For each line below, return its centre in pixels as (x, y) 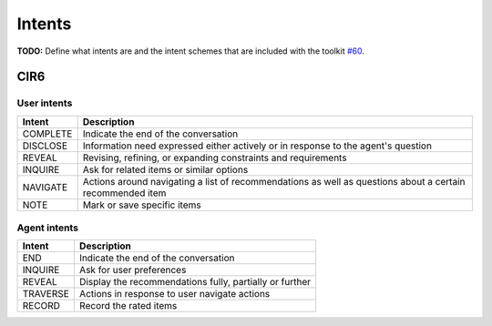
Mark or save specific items (142, 205)
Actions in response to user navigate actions (174, 294)
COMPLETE (47, 134)
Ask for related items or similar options (165, 169)
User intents (45, 103)
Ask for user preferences (133, 270)
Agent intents (48, 228)
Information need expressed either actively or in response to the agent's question (257, 146)
